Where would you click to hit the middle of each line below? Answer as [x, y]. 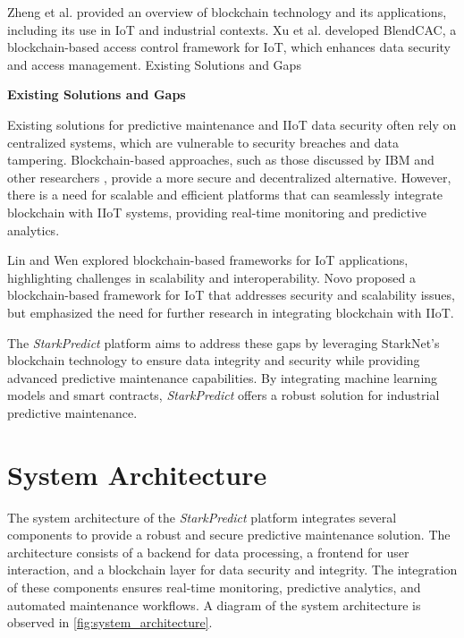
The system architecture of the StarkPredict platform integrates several [202, 517]
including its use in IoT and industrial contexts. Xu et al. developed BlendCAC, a [232, 29]
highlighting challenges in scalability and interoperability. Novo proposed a [211, 277]
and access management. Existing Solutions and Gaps [154, 64]
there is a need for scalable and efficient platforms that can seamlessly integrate [225, 195]
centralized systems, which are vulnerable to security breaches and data [203, 142]
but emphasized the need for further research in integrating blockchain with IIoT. [231, 312]
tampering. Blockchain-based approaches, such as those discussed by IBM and [221, 160]
